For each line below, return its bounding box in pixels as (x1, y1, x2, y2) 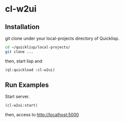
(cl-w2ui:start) (5, 103, 38, 108)
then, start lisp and (5, 58, 43, 64)
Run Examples (5, 81, 49, 89)
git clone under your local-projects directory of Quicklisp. (5, 35, 120, 41)
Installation (5, 23, 40, 31)
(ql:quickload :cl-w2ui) (5, 67, 55, 72)
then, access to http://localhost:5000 (5, 112, 79, 118)
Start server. (5, 93, 30, 100)
